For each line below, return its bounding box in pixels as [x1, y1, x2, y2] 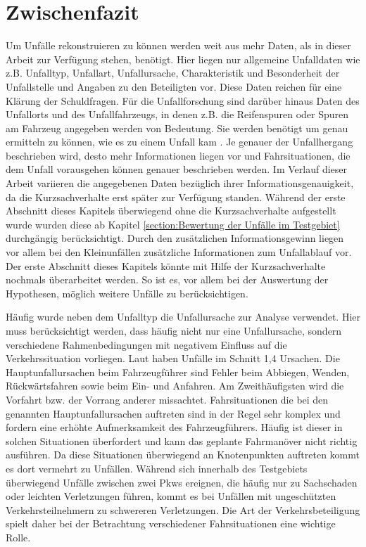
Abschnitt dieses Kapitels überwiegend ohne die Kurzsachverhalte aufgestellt [6, 203, 336, 218]
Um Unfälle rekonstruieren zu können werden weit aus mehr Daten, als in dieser [6, 38, 351, 53]
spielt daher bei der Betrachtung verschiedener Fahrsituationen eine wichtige [6, 516, 336, 531]
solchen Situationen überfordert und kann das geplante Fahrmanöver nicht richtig [6, 433, 358, 448]
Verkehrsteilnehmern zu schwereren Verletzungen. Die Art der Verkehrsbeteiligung [6, 502, 360, 517]
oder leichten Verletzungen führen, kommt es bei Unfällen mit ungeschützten [6, 489, 336, 503]
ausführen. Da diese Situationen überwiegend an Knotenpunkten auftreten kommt [6, 447, 360, 462]
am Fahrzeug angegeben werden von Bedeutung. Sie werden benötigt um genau [6, 120, 348, 135]
